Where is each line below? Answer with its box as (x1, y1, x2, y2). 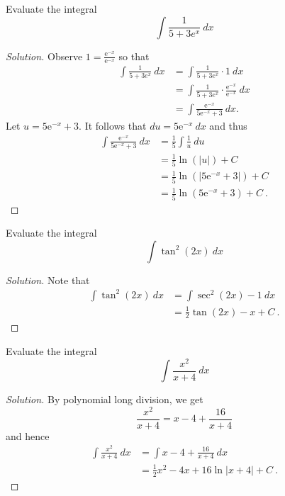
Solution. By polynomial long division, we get (6, 392, 203, 407)
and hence (6, 428, 50, 443)
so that (118, 48, 150, 63)
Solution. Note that (6, 272, 90, 287)
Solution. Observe (6, 48, 83, 63)
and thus (209, 118, 247, 133)
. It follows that (79, 118, 147, 133)
